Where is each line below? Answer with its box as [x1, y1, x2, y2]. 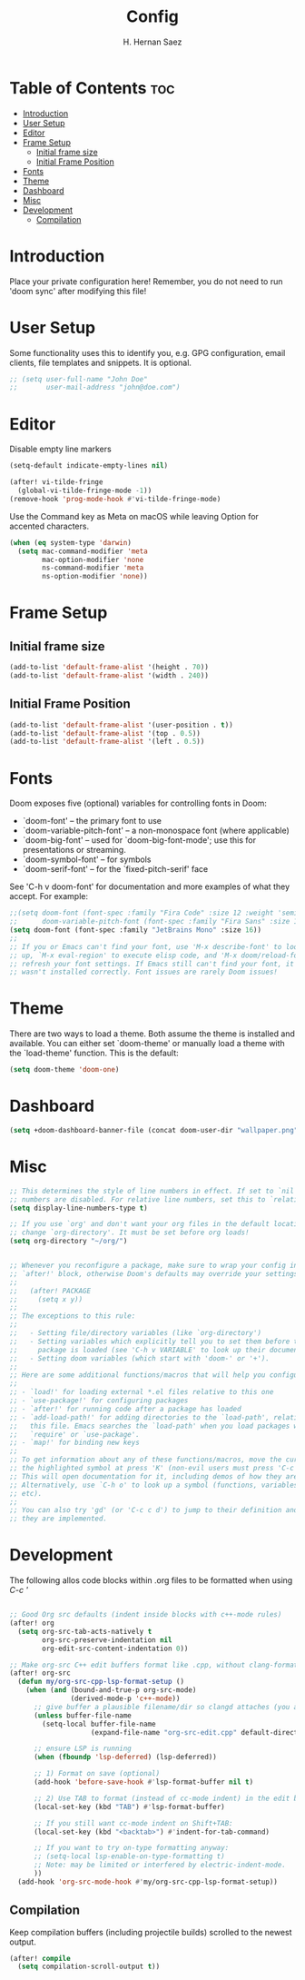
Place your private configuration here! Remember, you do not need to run [9, 275, 283, 287]
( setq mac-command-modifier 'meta [17, 547, 148, 556]
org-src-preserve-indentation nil [42, 1635, 172, 1645]
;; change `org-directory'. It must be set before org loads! [9, 1228, 250, 1237]
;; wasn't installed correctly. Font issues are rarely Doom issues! [9, 967, 279, 977]
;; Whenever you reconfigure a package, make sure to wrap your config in [9, 1261, 299, 1271]
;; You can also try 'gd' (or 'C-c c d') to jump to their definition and [9, 1506, 299, 1515]
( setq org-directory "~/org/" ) [9, 1237, 128, 1246]
